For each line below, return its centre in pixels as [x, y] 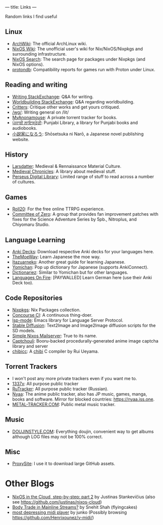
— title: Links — [21, 7]
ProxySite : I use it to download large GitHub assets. [64, 464]
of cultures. [24, 182]
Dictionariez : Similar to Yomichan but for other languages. [70, 272]
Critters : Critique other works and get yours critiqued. [66, 107]
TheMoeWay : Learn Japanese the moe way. [56, 257]
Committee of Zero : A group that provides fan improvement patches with [85, 214]
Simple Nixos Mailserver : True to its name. [55, 336]
